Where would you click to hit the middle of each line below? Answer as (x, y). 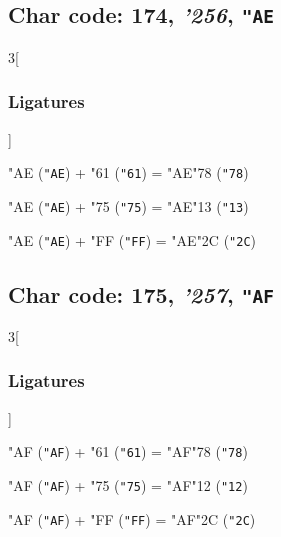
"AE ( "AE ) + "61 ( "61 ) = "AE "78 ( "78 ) (128, 172)
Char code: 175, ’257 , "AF (141, 293)
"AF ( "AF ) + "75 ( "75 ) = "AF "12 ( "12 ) (128, 485)
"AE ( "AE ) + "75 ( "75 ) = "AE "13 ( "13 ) (128, 205)
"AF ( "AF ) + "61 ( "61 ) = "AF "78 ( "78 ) (128, 451)
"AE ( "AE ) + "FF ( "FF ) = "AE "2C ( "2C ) (132, 239)
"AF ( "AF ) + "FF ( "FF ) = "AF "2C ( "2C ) (132, 518)
